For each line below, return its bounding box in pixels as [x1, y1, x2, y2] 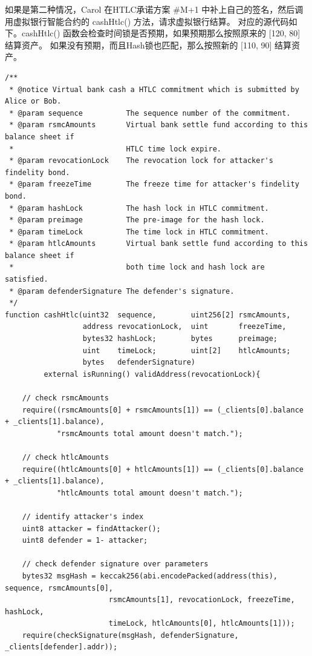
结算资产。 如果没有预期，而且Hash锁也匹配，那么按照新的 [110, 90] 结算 [5, 38, 292, 51]
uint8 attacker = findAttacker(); [22, 524, 161, 533]
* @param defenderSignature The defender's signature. [9, 287, 235, 296]
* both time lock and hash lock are [9, 263, 265, 272]
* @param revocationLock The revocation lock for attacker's [9, 156, 273, 165]
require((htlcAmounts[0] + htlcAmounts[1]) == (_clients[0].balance [22, 465, 304, 474]
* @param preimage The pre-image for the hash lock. [9, 216, 265, 225]
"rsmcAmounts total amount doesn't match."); [56, 429, 243, 438]
